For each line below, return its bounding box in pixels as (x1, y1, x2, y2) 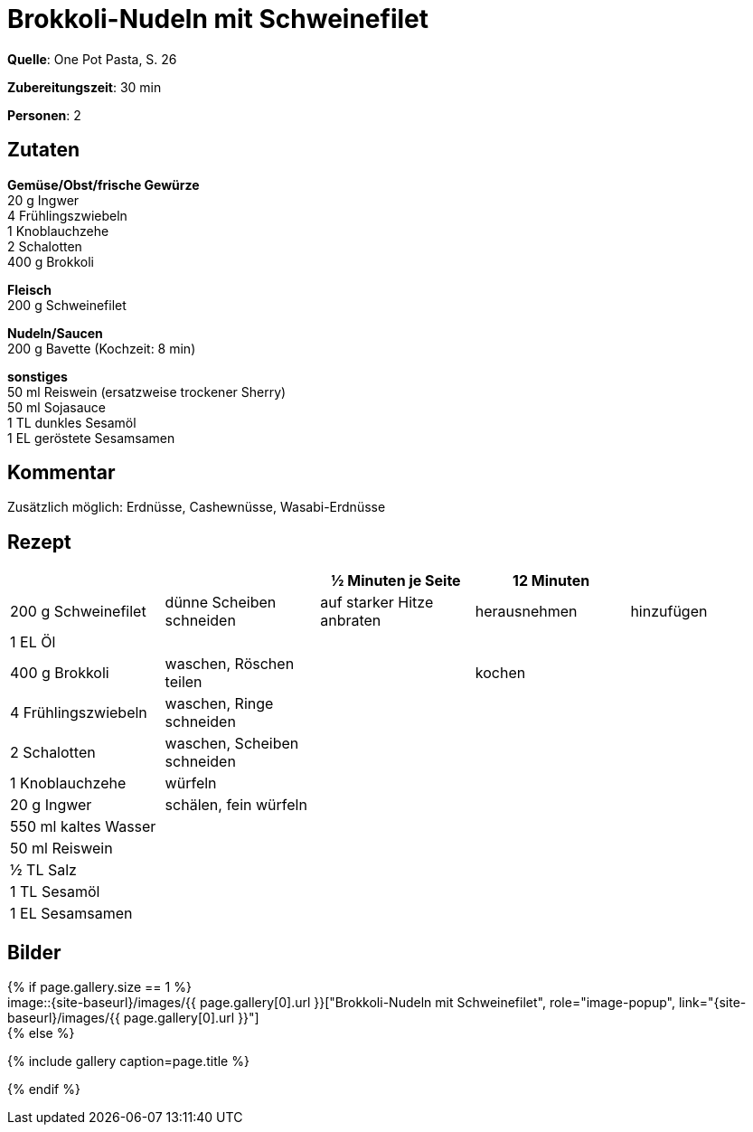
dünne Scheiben (165, 593, 277, 612)
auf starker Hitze (320, 593, 434, 612)
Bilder (7, 940, 61, 964)
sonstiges (7, 368, 68, 384)
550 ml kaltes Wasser (10, 817, 156, 836)
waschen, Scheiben (165, 734, 299, 753)
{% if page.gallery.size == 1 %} (7, 979, 192, 995)
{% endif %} (7, 1081, 80, 1098)
